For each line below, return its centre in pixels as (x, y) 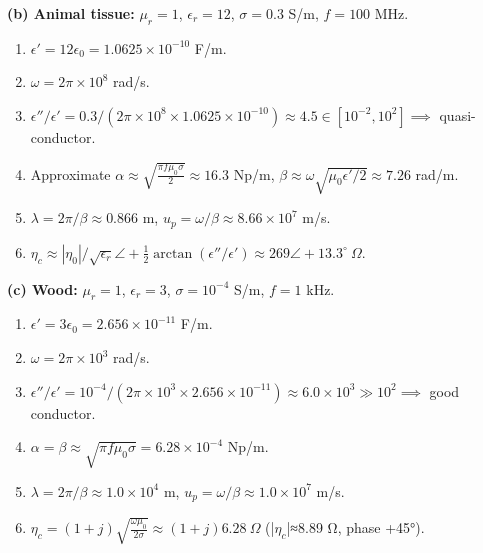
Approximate (70, 173)
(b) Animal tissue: (71, 13)
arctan (173, 253)
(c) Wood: (42, 288)
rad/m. (437, 173)
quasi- (457, 114)
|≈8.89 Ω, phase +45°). (355, 527)
